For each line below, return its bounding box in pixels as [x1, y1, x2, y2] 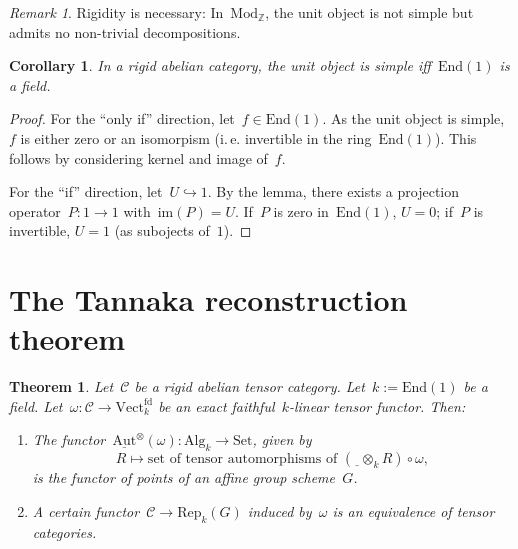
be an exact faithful [158, 395, 275, 416]
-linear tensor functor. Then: [288, 395, 466, 416]
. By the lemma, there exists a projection [207, 181, 460, 202]
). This [435, 127, 477, 148]
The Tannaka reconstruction [9, 279, 408, 320]
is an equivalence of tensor [332, 500, 495, 521]
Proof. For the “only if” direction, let [9, 108, 235, 129]
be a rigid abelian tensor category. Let [134, 376, 365, 397]
